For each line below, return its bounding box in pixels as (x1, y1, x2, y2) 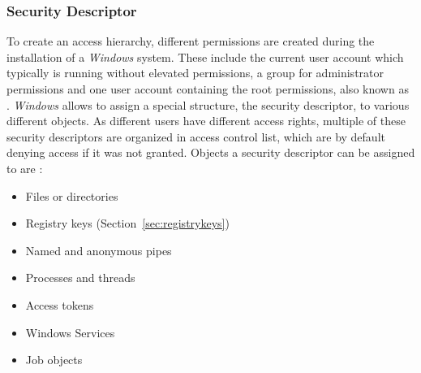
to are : (6, 159, 43, 176)
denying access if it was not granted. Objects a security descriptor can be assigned (6, 144, 415, 161)
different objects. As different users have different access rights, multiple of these (6, 112, 406, 129)
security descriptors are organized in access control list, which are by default (6, 128, 385, 145)
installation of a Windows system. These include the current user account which (6, 48, 404, 65)
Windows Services (25, 323, 115, 340)
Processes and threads (25, 269, 135, 286)
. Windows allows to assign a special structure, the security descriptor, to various (6, 96, 410, 113)
